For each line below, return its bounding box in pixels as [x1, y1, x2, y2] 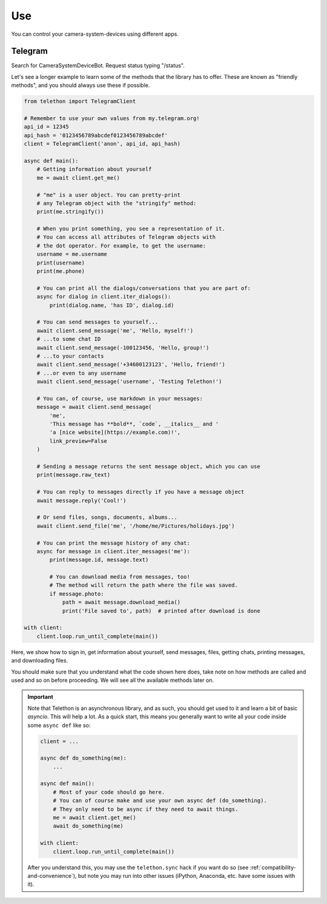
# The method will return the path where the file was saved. [49, 582, 239, 589]
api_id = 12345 [24, 123, 69, 130]
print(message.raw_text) [36, 471, 111, 479]
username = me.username [36, 251, 107, 258]
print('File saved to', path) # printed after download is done [62, 607, 260, 614]
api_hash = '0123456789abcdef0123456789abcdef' [24, 132, 168, 139]
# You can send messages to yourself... [36, 319, 159, 326]
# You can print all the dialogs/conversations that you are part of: [36, 285, 251, 291]
